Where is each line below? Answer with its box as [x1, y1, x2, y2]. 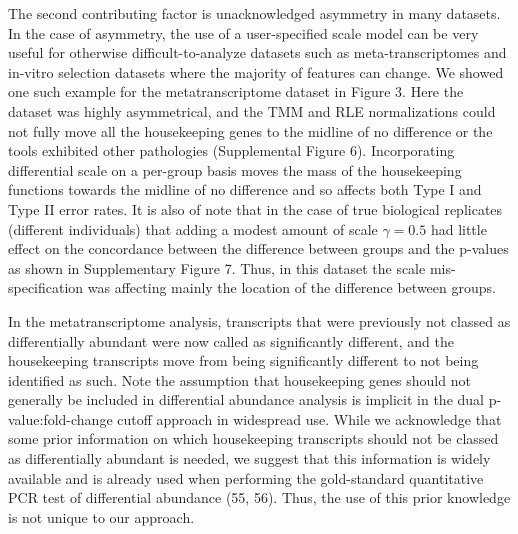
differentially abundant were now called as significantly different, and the [8, 330, 454, 351]
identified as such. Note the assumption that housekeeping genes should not [8, 369, 471, 390]
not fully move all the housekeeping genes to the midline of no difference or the [8, 120, 493, 141]
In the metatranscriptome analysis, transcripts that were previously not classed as [8, 310, 511, 331]
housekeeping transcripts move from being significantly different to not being [8, 350, 479, 371]
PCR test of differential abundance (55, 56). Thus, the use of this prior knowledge [8, 487, 511, 508]
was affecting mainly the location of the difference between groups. [87, 277, 496, 298]
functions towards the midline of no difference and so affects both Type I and [8, 179, 482, 200]
